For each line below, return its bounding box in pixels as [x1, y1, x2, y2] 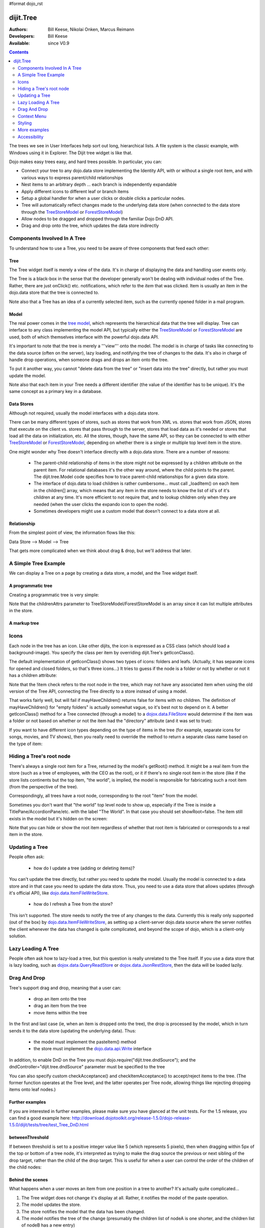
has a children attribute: [9, 672, 57, 678]
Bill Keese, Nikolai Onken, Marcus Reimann [48, 26, 134, 32]
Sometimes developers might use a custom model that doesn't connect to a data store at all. [33, 508, 220, 514]
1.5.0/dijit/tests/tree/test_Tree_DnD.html [9, 1122, 89, 1128]
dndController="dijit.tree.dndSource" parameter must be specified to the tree [9, 1064, 165, 1070]
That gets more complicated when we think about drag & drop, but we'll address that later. [9, 548, 191, 554]
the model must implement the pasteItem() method [33, 1039, 136, 1045]
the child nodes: [9, 1164, 42, 1170]
